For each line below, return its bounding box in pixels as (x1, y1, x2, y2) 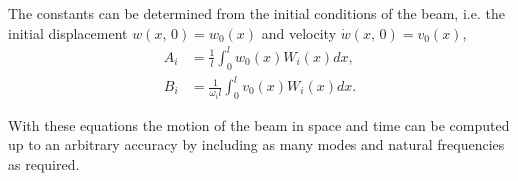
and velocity (261, 22, 337, 43)
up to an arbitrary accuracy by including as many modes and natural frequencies (8, 134, 505, 155)
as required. (8, 154, 80, 175)
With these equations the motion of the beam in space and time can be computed (8, 114, 510, 135)
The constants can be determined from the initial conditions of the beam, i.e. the (8, 3, 505, 23)
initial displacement (8, 22, 128, 43)
